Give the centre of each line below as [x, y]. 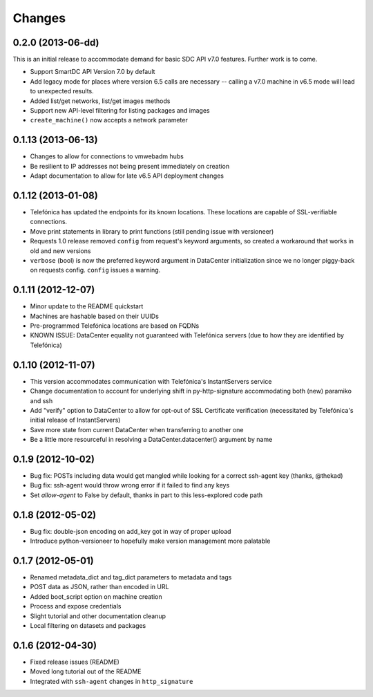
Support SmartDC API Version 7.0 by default [93, 72]
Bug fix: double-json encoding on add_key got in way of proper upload [131, 531]
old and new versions [60, 251]
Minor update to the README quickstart [87, 306]
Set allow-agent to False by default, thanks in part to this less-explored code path [146, 495]
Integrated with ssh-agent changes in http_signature [112, 681]
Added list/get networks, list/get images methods [100, 101]
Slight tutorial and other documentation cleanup [98, 616]
